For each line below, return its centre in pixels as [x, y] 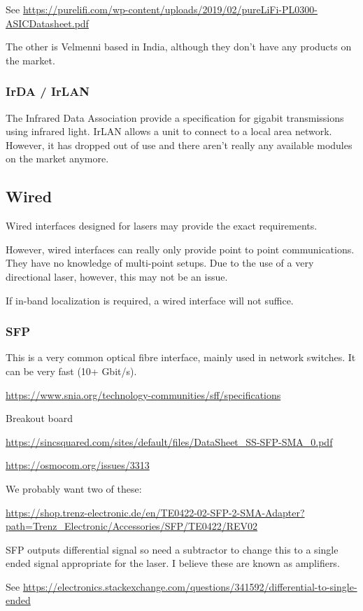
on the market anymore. [57, 159]
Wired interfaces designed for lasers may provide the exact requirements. [162, 226]
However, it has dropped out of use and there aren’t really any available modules [179, 145]
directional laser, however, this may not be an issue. [117, 276]
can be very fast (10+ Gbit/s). [71, 371]
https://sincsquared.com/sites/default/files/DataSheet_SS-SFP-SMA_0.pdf [169, 441]
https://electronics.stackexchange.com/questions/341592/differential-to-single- [190, 586]
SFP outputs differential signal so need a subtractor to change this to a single [172, 549]
